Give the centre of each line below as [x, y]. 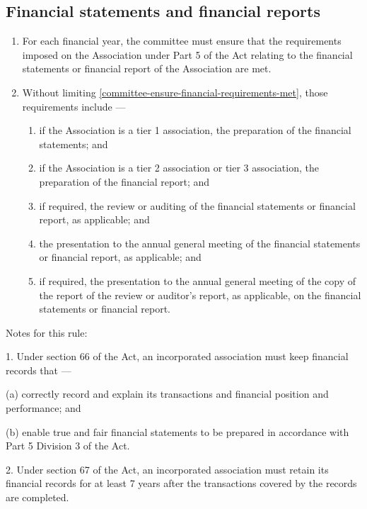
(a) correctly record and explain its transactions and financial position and [167, 394]
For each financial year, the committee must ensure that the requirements [182, 41]
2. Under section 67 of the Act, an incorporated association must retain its [167, 469]
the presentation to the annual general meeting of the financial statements [200, 243]
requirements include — [74, 106]
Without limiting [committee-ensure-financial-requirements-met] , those [175, 92]
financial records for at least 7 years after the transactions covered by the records [181, 483]
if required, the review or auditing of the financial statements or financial [197, 205]
